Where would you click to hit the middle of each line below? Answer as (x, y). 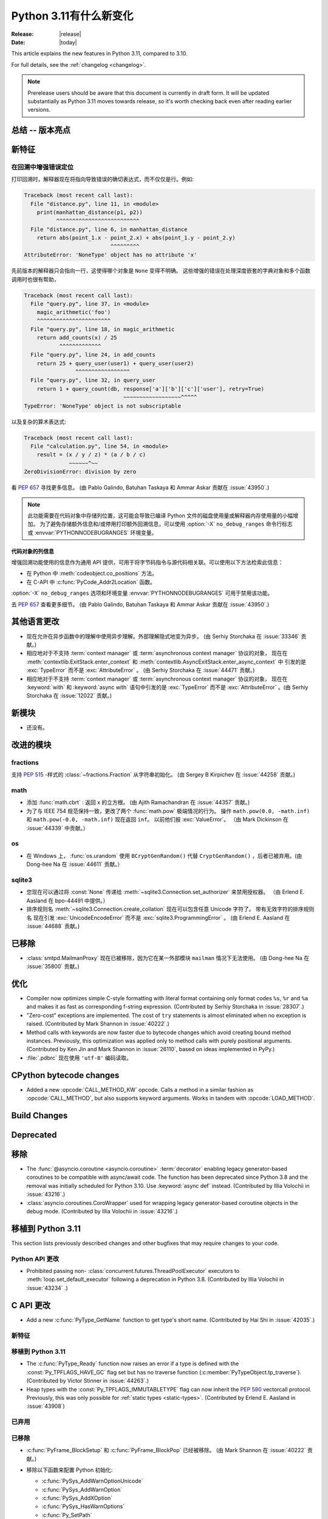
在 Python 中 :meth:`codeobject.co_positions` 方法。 (92, 574)
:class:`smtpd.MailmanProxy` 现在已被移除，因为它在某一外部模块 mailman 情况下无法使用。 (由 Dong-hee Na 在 (168, 958)
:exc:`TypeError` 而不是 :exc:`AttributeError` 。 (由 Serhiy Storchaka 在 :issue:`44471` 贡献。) (141, 670)
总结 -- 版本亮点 (41, 130)
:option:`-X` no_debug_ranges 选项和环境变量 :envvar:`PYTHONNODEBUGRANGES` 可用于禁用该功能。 (142, 593)
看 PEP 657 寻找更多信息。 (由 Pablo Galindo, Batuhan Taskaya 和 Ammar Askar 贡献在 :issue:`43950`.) (140, 488)
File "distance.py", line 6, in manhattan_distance (109, 229)
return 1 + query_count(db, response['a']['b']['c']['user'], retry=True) (150, 389)
